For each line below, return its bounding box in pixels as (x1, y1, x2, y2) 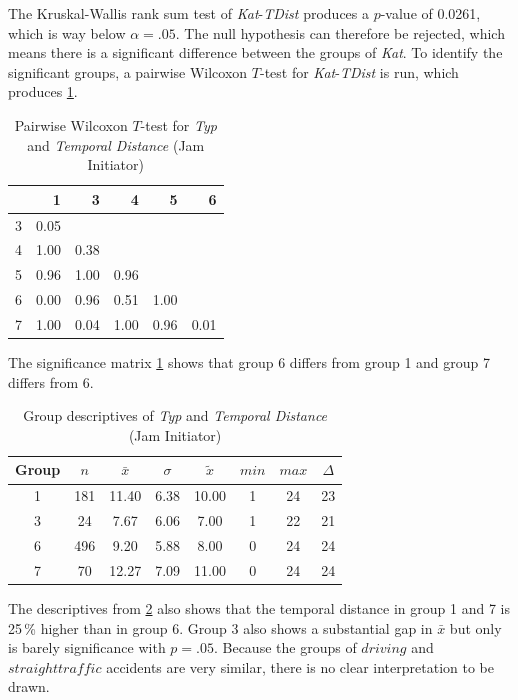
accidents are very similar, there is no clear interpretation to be (106, 656, 494, 677)
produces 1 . (8, 81, 78, 102)
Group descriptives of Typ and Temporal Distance (23, 405, 328, 426)
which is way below (8, 22, 126, 43)
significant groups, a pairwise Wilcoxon (8, 61, 248, 82)
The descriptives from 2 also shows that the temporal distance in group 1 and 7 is (8, 597, 510, 618)
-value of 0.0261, (380, 3, 481, 23)
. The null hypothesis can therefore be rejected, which (175, 22, 505, 43)
